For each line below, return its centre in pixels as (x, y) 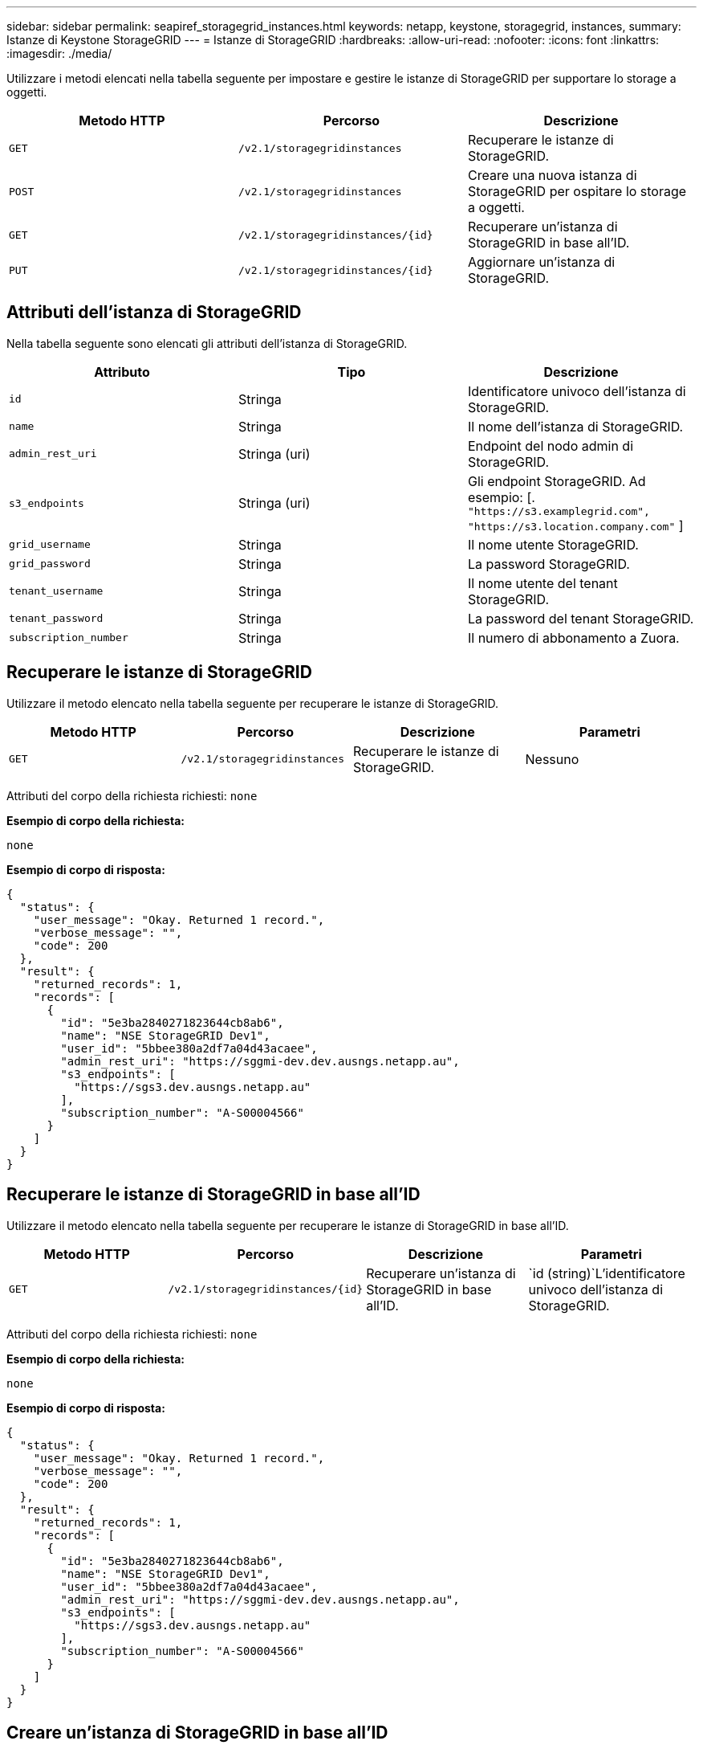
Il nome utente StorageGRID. (553, 544)
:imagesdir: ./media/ (59, 53)
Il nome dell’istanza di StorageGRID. (575, 426)
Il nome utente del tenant (542, 583)
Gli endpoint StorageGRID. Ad (557, 481)
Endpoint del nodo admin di (551, 445)
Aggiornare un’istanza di (541, 262)
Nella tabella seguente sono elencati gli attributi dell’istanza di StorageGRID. (207, 343)
